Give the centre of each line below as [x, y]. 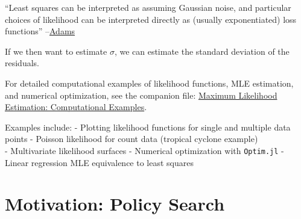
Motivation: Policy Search [115, 204]
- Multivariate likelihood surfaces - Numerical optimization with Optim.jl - [144, 150]
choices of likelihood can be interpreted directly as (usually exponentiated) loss [151, 19]
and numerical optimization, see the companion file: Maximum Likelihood [141, 95]
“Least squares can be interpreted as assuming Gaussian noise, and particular [148, 7]
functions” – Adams [40, 31]
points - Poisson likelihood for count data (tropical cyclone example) [131, 139]
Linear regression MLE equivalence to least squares [99, 162]
